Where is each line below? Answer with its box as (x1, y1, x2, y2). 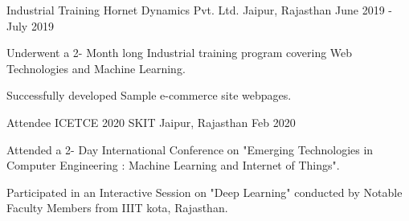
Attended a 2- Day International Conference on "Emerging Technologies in (6, 141, 374, 158)
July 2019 (6, 17, 54, 34)
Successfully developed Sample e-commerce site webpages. (6, 87, 292, 104)
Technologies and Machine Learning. (6, 59, 186, 76)
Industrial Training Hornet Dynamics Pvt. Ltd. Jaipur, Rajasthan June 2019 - (6, 2, 393, 18)
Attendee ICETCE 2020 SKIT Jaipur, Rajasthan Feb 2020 (6, 113, 296, 130)
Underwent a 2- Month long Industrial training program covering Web (6, 44, 353, 61)
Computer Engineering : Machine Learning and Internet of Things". (6, 157, 340, 174)
